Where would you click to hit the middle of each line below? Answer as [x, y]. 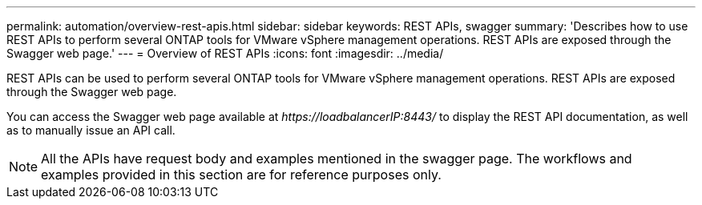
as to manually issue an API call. [91, 130]
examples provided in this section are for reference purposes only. [241, 175]
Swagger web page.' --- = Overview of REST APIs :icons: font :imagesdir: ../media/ [225, 53]
